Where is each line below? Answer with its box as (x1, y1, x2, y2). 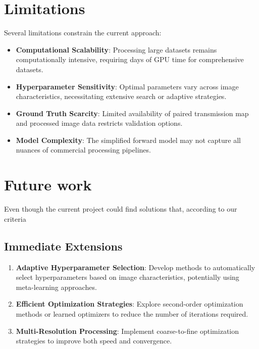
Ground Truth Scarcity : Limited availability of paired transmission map (16, 108, 249, 118)
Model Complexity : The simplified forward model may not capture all (16, 134, 241, 145)
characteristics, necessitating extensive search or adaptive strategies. (16, 91, 227, 102)
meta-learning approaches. (16, 281, 97, 292)
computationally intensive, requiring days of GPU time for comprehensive (16, 54, 244, 65)
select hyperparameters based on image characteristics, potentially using (16, 272, 239, 282)
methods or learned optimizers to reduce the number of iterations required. (16, 308, 248, 319)
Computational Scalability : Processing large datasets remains (16, 44, 217, 55)
